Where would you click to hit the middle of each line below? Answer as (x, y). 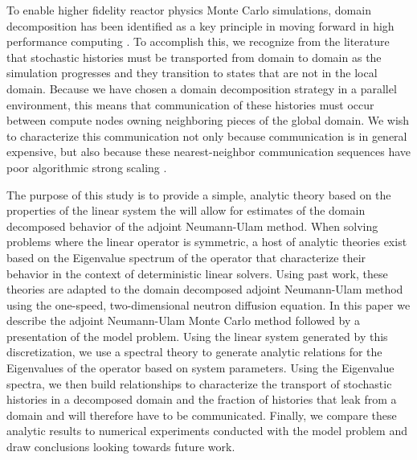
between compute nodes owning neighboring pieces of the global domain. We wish (208, 120)
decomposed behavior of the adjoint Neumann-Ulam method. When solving (192, 226)
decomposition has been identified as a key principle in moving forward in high (200, 25)
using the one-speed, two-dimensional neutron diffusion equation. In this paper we (208, 304)
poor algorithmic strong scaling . (87, 167)
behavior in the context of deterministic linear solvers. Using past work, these (197, 273)
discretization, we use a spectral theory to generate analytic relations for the (194, 352)
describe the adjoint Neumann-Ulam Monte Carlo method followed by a (183, 320)
